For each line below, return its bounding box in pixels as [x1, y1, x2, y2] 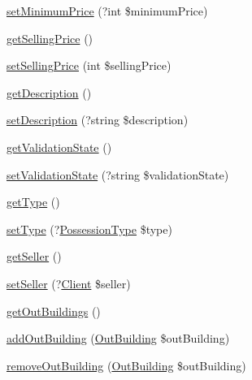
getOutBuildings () [7, 302, 101, 319]
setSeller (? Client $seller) [7, 274, 131, 291]
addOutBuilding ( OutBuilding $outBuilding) [7, 330, 230, 347]
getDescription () [7, 84, 92, 101]
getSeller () [7, 248, 62, 265]
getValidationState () [7, 138, 112, 155]
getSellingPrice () [7, 29, 93, 46]
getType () [7, 193, 60, 210]
